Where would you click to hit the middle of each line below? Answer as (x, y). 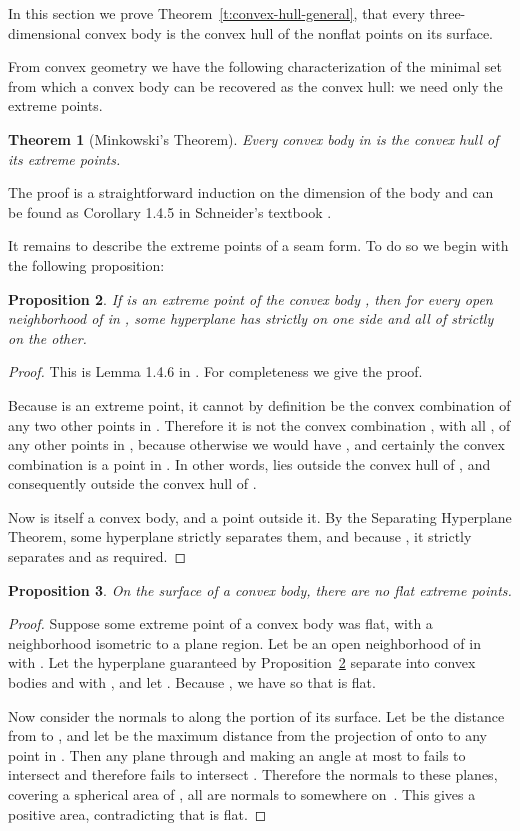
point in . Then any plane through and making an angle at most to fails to (237, 754)
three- (447, 13)
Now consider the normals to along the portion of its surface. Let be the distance (256, 715)
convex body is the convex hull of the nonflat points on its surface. (289, 32)
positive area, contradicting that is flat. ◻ (137, 813)
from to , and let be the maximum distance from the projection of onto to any (247, 735)
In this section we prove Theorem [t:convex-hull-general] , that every (216, 13)
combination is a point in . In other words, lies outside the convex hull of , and (249, 463)
